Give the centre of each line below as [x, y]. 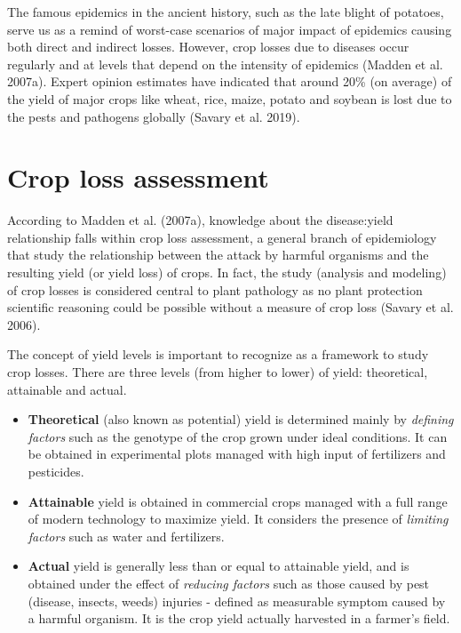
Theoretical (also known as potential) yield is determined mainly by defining [241, 419]
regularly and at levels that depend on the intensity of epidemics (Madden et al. [225, 64]
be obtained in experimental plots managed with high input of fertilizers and [237, 454]
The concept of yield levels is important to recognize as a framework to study [218, 354]
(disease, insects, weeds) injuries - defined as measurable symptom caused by [237, 601]
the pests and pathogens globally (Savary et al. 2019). [154, 116]
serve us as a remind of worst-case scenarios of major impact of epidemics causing [230, 29]
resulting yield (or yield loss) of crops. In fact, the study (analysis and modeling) [227, 272]
